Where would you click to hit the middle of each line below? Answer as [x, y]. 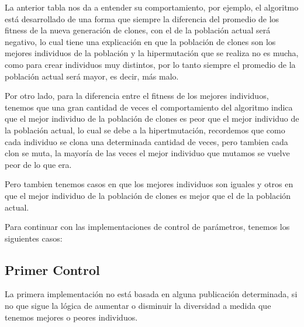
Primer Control [52, 269]
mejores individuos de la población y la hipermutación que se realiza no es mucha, [152, 53]
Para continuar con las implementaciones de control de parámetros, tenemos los [147, 227]
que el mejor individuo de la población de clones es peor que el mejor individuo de [152, 118]
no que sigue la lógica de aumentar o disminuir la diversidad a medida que [138, 306]
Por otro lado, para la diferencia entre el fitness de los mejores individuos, [137, 96]
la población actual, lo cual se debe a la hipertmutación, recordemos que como [145, 130]
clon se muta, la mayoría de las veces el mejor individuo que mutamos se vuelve [147, 153]
